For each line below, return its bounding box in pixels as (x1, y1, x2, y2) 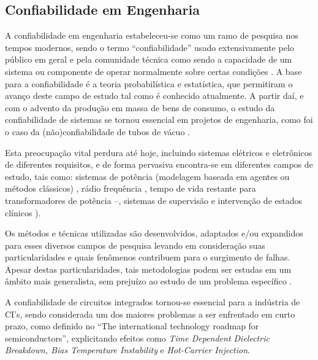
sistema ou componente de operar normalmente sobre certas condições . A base (5, 65, 302, 77)
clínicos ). (5, 206, 41, 219)
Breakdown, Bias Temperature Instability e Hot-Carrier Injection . (5, 343, 250, 356)
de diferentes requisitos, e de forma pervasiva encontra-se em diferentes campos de (5, 158, 313, 171)
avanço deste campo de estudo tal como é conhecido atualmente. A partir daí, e (5, 89, 304, 102)
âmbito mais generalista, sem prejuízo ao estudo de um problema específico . (5, 275, 292, 288)
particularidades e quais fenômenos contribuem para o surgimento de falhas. (5, 251, 290, 264)
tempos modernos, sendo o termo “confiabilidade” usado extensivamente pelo (5, 41, 294, 53)
